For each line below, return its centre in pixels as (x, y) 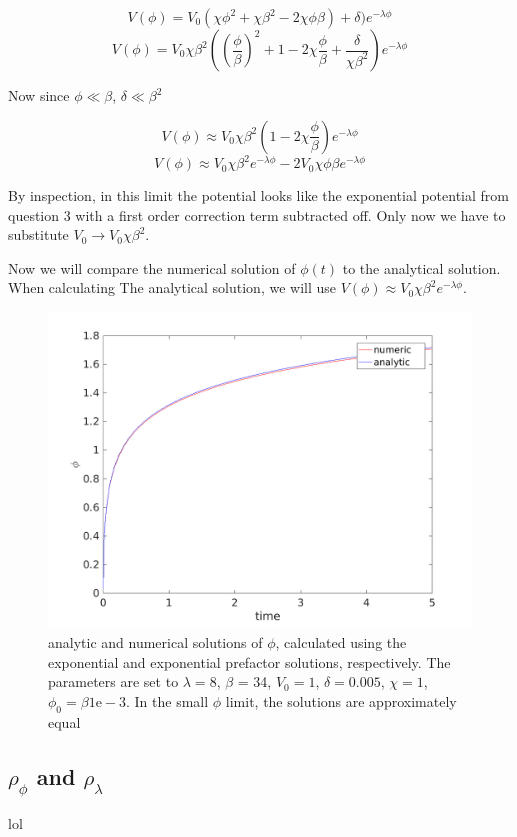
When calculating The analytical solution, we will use (172, 287)
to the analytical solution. (421, 267)
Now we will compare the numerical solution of (152, 267)
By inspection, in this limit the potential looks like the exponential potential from (259, 195)
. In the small (167, 700)
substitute (38, 234)
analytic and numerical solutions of (155, 642)
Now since (39, 95)
